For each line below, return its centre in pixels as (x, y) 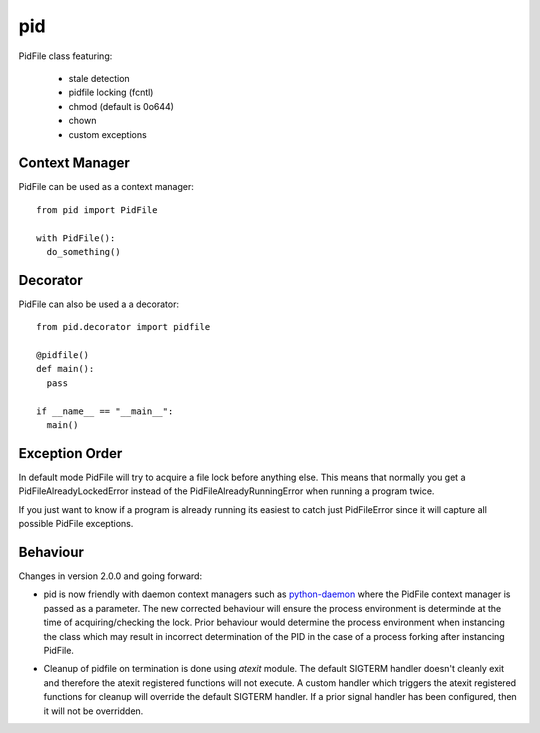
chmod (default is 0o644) (121, 106)
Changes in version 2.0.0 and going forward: (110, 576)
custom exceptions (107, 134)
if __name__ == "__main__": (105, 411)
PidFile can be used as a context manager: (106, 187)
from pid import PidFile (97, 209)
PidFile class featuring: (65, 56)
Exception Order (70, 453)
